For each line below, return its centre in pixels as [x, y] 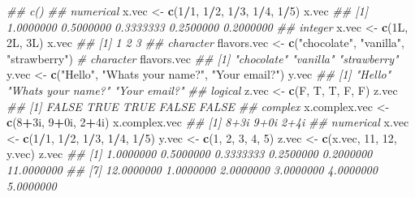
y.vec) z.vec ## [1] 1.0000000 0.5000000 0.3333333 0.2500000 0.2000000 [190, 154]
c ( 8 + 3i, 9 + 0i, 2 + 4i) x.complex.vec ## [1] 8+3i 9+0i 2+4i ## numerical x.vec [208, 122]
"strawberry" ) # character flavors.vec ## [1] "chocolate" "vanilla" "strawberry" [203, 58]
